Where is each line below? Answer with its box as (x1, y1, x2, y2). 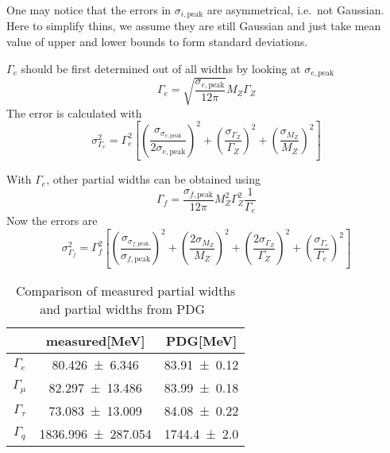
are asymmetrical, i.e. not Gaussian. (207, 2, 384, 17)
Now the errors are (6, 212, 98, 229)
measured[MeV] (45, 331, 145, 350)
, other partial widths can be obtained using (46, 171, 261, 188)
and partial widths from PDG (40, 299, 206, 318)
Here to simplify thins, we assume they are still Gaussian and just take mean (6, 17, 381, 34)
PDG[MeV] (165, 331, 237, 350)
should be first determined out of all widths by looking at (21, 60, 301, 76)
